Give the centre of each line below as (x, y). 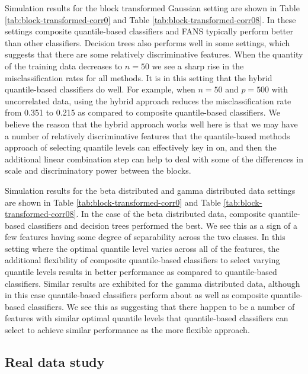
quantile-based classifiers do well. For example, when (100, 89)
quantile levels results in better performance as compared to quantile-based (141, 272)
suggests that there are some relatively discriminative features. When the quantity (154, 54)
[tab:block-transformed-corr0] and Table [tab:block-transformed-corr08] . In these (150, 19)
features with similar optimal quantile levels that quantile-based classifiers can (147, 318)
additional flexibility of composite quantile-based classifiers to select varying (142, 260)
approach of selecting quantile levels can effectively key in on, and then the (141, 147)
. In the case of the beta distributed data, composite (171, 214)
